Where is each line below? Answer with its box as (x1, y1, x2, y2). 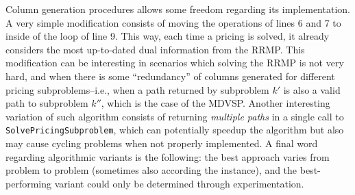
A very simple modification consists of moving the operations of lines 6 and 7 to (5, 15, 341, 29)
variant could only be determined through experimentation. (54, 176, 304, 190)
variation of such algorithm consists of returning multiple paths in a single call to (5, 109, 344, 123)
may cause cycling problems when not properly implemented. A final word (5, 136, 318, 150)
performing (5, 176, 51, 190)
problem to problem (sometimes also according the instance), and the (5, 163, 297, 177)
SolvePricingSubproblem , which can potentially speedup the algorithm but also (5, 122, 344, 137)
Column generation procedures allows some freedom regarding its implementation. (5, 2, 350, 16)
